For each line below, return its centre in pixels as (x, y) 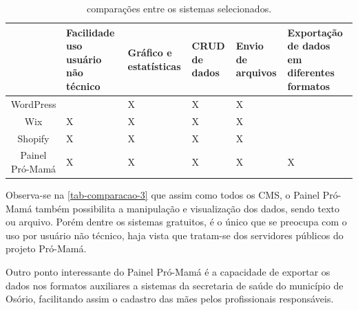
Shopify (33, 138)
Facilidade (91, 32)
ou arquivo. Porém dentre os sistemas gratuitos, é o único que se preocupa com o (176, 222)
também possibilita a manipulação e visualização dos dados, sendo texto (188, 208)
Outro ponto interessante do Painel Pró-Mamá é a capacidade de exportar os (168, 272)
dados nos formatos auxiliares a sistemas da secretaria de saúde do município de (175, 285)
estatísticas (154, 66)
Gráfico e (150, 52)
